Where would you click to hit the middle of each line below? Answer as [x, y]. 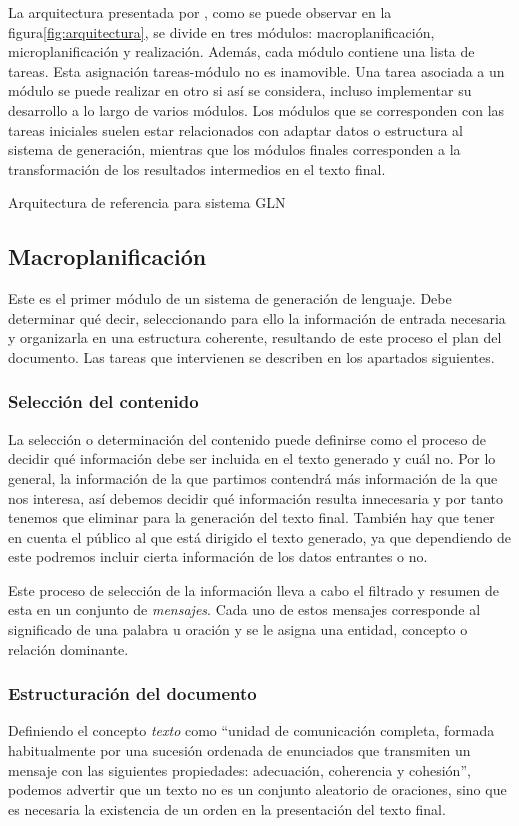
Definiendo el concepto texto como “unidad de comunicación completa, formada [251, 730]
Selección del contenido [103, 401]
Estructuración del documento [132, 693]
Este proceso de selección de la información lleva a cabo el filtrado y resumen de [253, 589]
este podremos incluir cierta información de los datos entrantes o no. [218, 556]
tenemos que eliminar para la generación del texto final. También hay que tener [251, 517]
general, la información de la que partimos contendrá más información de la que [253, 477]
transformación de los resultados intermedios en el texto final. [197, 168]
